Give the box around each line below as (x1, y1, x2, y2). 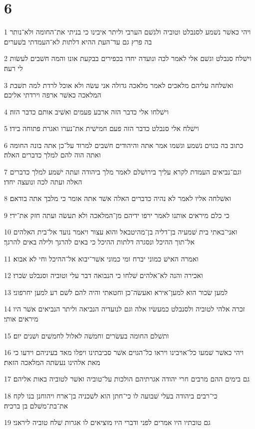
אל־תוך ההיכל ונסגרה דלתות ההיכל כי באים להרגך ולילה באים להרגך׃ (4, 236, 195, 247)
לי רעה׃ (4, 62, 23, 73)
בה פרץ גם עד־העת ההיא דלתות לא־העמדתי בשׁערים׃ (4, 36, 152, 46)
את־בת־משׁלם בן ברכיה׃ (4, 400, 68, 410)
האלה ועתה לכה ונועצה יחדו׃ (4, 176, 82, 186)
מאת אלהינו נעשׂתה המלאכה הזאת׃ (4, 356, 100, 367)
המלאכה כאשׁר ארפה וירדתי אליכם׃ (4, 89, 101, 100)
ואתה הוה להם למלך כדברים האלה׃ (4, 149, 101, 160)
